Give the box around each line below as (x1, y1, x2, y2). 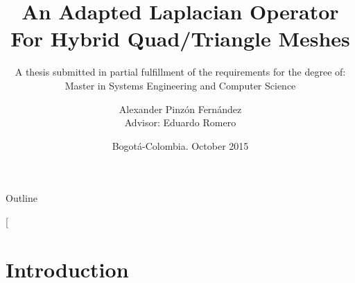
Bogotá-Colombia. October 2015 (112, 138, 249, 153)
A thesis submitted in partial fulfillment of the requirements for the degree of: (15, 65, 346, 79)
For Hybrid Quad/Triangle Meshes (10, 24, 350, 53)
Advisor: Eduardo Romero (124, 115, 236, 130)
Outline (6, 191, 37, 205)
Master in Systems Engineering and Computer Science (64, 78, 296, 92)
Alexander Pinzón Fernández (119, 101, 242, 116)
